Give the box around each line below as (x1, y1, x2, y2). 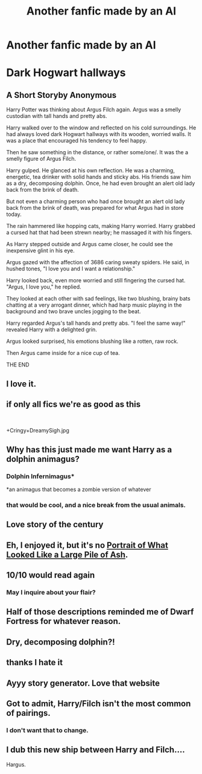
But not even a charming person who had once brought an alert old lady (6, 198, 185, 205)
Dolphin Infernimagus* (6, 472, 75, 480)
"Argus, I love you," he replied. (6, 283, 81, 291)
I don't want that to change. (6, 726, 89, 734)
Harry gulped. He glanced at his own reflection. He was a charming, (6, 167, 175, 174)
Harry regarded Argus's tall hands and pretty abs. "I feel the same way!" (6, 319, 186, 327)
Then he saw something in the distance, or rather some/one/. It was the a (6, 149, 189, 156)
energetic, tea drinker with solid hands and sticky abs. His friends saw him (6, 174, 191, 181)
